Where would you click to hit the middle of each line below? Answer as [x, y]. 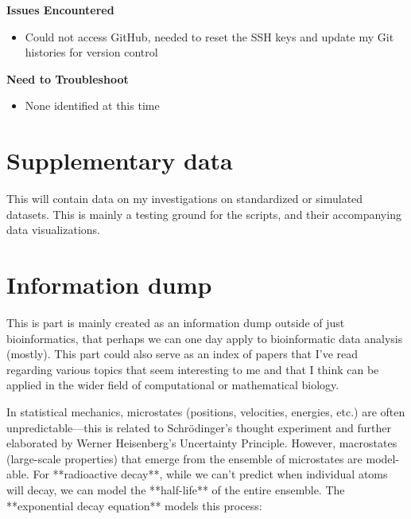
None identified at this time [92, 105]
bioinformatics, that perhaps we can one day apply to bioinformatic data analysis [205, 338]
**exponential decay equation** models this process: [134, 505]
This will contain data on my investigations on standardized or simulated [185, 199]
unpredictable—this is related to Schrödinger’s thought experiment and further [199, 427]
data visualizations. [54, 230]
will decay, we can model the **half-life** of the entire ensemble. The [176, 489]
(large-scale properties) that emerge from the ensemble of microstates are [184, 458]
